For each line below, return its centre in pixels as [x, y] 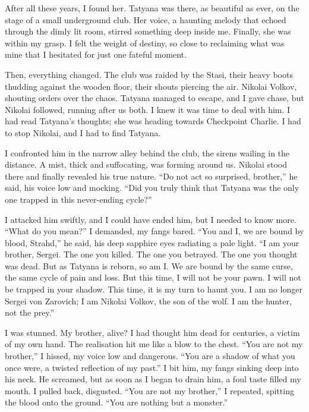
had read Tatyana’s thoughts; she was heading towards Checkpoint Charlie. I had [153, 121]
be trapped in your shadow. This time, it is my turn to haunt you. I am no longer [154, 289]
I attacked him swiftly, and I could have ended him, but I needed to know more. [151, 219]
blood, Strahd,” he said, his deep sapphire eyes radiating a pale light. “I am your [152, 242]
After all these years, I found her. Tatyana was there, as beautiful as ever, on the [152, 8]
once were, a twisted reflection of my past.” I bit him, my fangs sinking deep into [152, 367]
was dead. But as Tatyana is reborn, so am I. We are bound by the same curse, [149, 265]
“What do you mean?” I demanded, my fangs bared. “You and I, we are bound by [154, 231]
